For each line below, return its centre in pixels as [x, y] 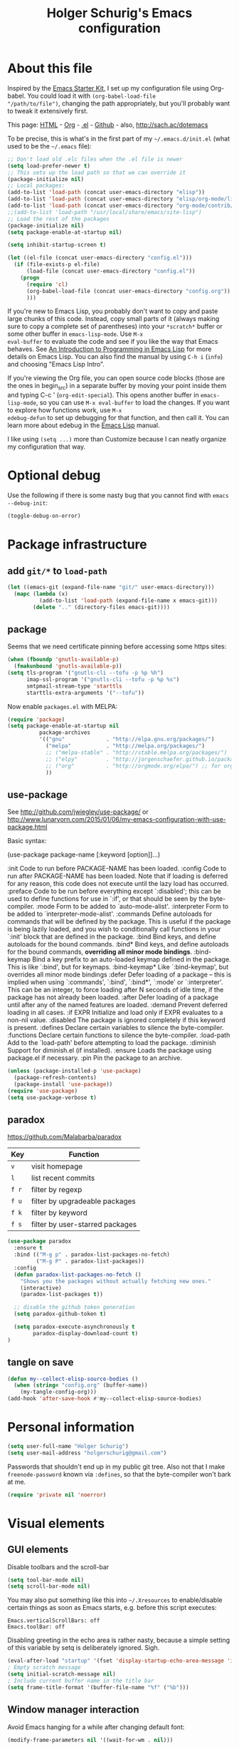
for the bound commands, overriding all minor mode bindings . [100, 952]
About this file [50, 68]
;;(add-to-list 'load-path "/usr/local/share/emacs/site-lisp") [105, 212]
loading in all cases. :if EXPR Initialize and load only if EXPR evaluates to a [115, 1013]
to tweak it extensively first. [48, 111]
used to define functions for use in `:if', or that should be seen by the [108, 899]
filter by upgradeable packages [84, 1201]
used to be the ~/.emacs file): [50, 146]
